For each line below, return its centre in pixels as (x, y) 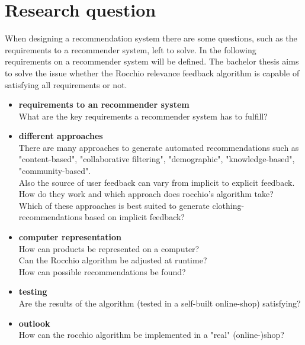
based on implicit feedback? (135, 217)
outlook (34, 323)
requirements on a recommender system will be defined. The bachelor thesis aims (152, 61)
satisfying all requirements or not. (66, 84)
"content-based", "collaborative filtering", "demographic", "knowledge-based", (157, 159)
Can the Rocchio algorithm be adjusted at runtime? (113, 260)
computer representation (70, 237)
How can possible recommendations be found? (102, 271)
